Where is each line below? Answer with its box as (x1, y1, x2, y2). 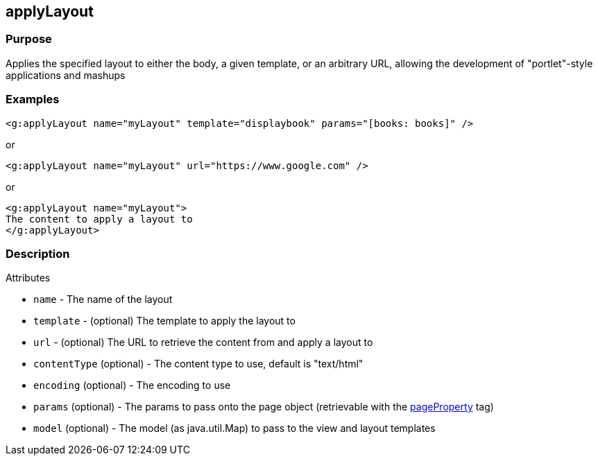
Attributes (6, 272, 51, 284)
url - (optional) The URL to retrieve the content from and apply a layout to (33, 336, 373, 349)
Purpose (6, 32, 52, 46)
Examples (6, 92, 60, 107)
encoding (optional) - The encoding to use (33, 379, 231, 392)
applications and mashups (6, 69, 126, 81)
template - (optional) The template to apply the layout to (33, 315, 296, 327)
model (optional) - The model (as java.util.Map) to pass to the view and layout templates (33, 422, 436, 435)
